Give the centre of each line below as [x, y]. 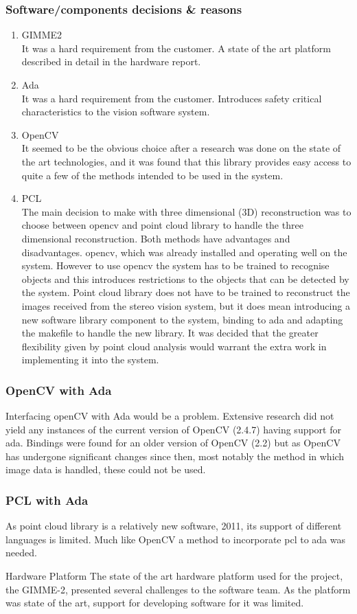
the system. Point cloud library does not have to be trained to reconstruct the [186, 292]
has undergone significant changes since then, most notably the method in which [175, 456]
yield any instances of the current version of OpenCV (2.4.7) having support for [173, 429]
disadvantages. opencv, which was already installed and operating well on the [184, 252]
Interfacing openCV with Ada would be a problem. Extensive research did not [170, 416]
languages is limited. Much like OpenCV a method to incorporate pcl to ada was [175, 539]
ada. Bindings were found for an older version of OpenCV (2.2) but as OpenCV [173, 443]
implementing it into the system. [90, 360]
